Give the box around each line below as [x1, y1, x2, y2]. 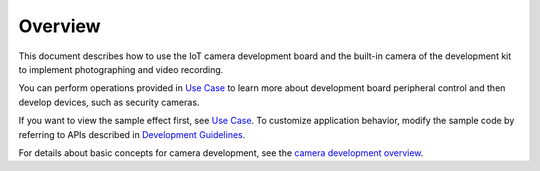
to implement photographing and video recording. [18, 63, 224, 75]
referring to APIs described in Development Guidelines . [18, 128, 246, 140]
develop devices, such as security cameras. [18, 96, 200, 108]
